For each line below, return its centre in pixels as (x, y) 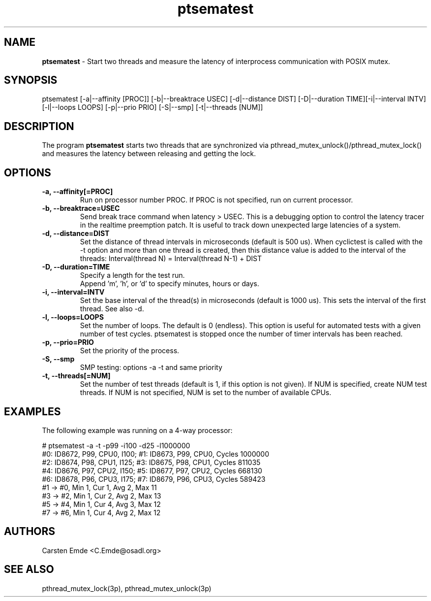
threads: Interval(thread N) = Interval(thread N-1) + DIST (171, 259)
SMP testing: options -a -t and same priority (151, 367)
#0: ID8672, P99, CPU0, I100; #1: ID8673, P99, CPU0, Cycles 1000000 (156, 454)
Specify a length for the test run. (132, 275)
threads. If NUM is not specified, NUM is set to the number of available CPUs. (206, 393)
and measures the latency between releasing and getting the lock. (149, 154)
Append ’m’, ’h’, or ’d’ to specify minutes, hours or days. (169, 284)
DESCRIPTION (39, 126)
